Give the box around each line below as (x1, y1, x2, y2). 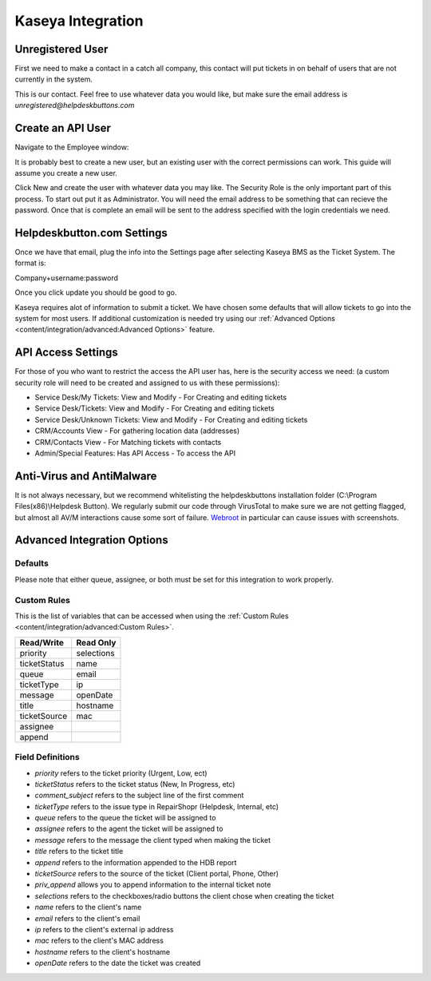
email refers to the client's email (34, 913, 140, 923)
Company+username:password (14, 272, 119, 283)
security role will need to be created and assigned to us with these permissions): (14, 378, 280, 387)
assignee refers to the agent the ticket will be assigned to (34, 824, 223, 834)
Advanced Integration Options (14, 534, 168, 547)
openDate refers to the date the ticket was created (34, 959, 201, 968)
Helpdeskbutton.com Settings (14, 226, 168, 240)
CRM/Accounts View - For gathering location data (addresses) (34, 426, 240, 435)
